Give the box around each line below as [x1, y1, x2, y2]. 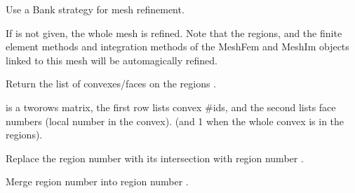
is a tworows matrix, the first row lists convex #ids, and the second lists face [6, 99, 336, 114]
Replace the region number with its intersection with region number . [6, 150, 304, 165]
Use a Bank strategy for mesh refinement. [6, 2, 185, 16]
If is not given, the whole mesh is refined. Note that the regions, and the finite [6, 25, 342, 40]
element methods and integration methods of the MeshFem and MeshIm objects [6, 39, 349, 54]
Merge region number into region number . [6, 174, 189, 189]
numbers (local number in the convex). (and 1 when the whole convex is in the [6, 113, 344, 128]
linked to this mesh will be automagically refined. [6, 52, 217, 67]
